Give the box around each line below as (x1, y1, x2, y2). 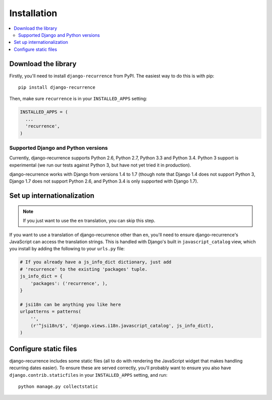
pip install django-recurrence (18, 85, 96, 90)
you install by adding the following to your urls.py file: (9, 246, 125, 252)
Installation (9, 8, 57, 19)
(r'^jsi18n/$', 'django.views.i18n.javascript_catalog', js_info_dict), (30, 323, 214, 328)
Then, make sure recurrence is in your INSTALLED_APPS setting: (9, 96, 148, 102)
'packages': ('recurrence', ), (30, 280, 108, 286)
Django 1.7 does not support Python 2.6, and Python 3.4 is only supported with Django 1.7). (9, 178, 198, 184)
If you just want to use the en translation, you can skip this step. (23, 217, 156, 224)
